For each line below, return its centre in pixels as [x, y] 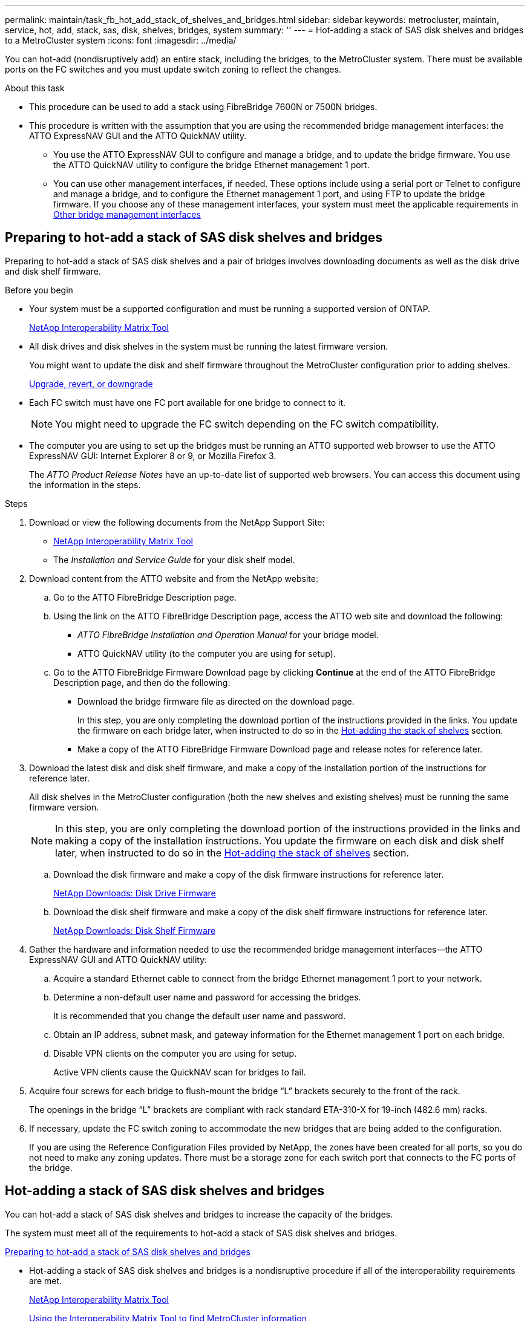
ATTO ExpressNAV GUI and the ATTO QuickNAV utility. [138, 136]
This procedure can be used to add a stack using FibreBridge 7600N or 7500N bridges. [203, 107]
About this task [35, 88]
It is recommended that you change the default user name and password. [200, 1016]
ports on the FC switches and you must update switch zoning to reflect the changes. [173, 69]
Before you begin [39, 290]
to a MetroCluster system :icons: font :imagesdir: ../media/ [121, 40]
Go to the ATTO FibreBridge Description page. [145, 597]
